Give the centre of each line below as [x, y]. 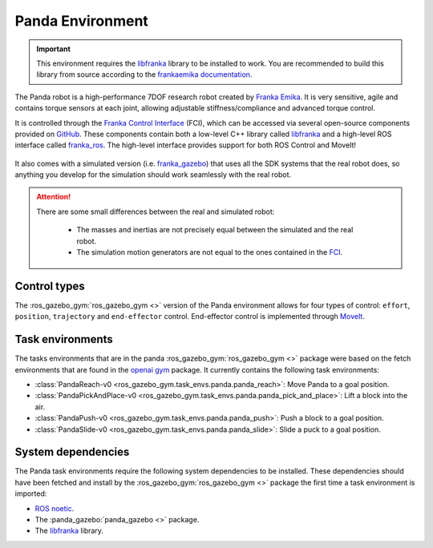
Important [54, 49]
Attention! [54, 197]
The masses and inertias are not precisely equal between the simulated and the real [215, 230]
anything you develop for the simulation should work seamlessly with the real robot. [153, 175]
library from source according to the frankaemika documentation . [144, 75]
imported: [31, 494]
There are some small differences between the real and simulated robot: [156, 212]
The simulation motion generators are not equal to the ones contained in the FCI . [210, 252]
